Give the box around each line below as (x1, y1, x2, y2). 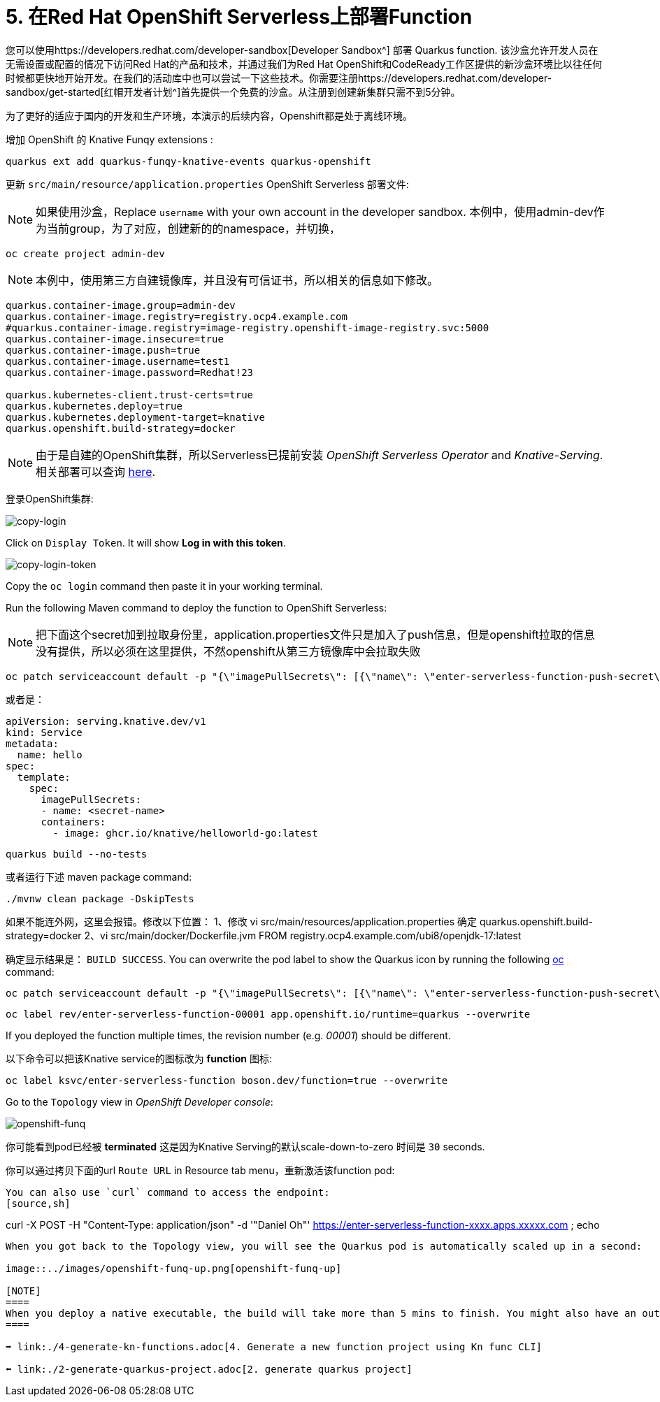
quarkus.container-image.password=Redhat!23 (6, 366, 254, 378)
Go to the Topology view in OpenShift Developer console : (6, 1095, 273, 1108)
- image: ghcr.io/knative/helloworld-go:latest (52, 827, 318, 839)
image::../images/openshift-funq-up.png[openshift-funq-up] (6, 1262, 342, 1274)
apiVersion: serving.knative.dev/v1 (6, 715, 206, 727)
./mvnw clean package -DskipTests (6, 892, 194, 904)
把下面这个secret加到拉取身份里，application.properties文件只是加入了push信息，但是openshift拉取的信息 (36, 627, 595, 642)
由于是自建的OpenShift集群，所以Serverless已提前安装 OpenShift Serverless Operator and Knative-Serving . (36, 447, 603, 462)
